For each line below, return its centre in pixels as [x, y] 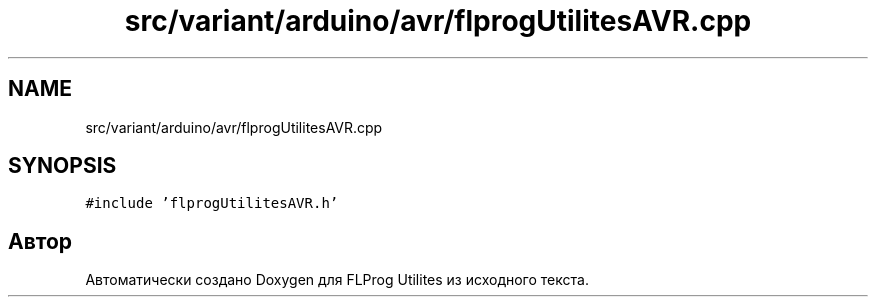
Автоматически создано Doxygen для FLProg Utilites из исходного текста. [337, 280]
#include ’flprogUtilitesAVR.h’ [212, 203]
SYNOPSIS [62, 166]
